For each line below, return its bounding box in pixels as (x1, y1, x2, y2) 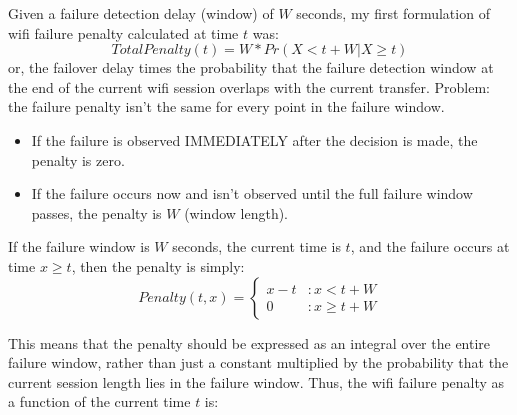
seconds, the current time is (172, 236, 341, 257)
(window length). (184, 202, 288, 223)
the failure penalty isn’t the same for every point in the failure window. (8, 96, 445, 117)
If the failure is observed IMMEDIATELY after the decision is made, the (31, 129, 478, 150)
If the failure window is (8, 236, 150, 257)
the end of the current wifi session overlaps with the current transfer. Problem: (8, 76, 490, 97)
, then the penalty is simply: (71, 255, 245, 276)
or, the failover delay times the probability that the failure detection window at (8, 57, 494, 78)
